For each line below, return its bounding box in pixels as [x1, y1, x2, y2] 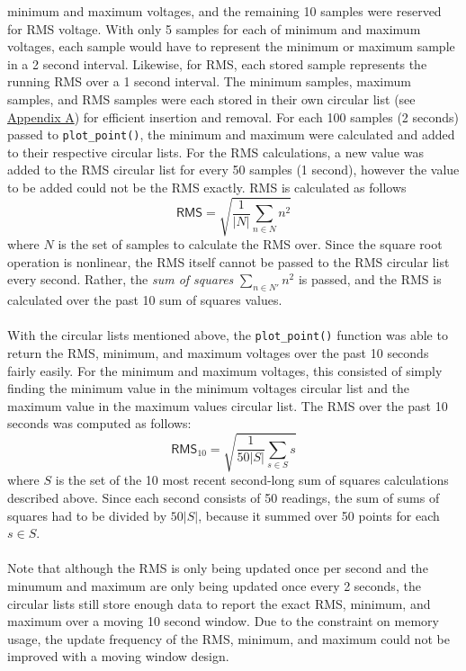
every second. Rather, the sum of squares [7, 270, 234, 289]
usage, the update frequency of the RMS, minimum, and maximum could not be [7, 629, 450, 648]
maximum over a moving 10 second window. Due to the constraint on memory [7, 612, 439, 631]
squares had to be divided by [7, 505, 167, 524]
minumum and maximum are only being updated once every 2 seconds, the [7, 577, 421, 595]
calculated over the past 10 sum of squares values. [7, 291, 282, 309]
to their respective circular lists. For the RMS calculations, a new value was [7, 142, 424, 161]
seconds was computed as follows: [7, 414, 192, 433]
